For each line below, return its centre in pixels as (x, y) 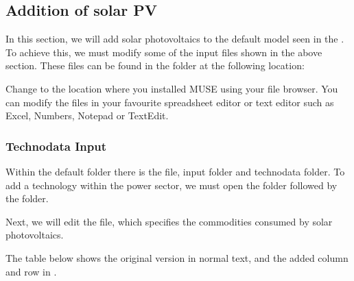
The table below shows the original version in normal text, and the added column (177, 257)
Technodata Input (56, 146)
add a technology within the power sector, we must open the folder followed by (172, 185)
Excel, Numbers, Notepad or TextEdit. (87, 115)
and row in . (31, 271)
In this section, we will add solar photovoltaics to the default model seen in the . (175, 39)
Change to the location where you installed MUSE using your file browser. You (172, 88)
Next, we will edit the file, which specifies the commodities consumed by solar (169, 221)
